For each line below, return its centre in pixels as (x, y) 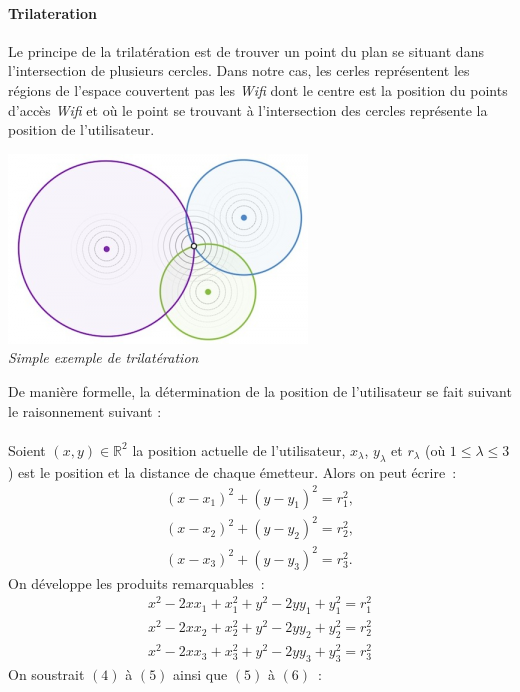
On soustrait (46, 674)
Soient (27, 449)
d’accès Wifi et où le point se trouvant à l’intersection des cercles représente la (248, 109)
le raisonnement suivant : (85, 410)
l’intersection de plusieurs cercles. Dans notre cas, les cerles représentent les (239, 70)
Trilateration (53, 12)
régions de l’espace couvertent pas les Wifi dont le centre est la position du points (258, 89)
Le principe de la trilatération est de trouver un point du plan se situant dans (246, 50)
